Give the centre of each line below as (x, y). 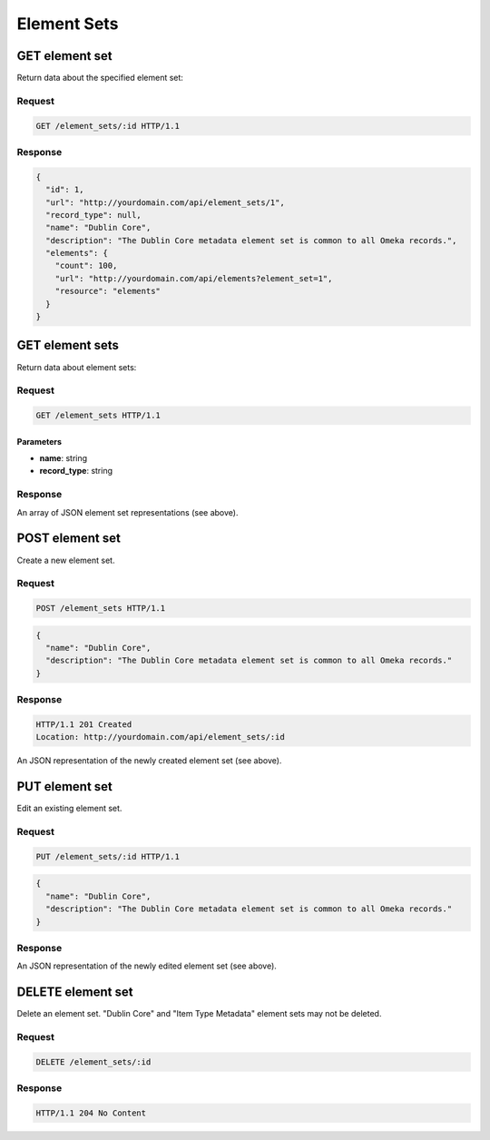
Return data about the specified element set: (100, 78)
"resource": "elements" (108, 291)
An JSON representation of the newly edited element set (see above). (147, 966)
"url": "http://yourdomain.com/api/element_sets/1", (165, 202)
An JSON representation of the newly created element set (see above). (149, 761)
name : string (64, 458)
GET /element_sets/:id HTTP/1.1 (108, 126)
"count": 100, (86, 266)
